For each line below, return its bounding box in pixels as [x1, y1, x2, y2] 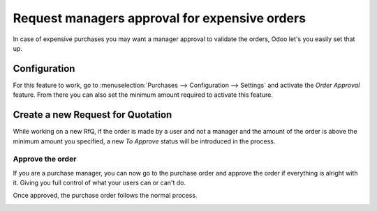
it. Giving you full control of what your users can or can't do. [13, 178, 186, 187]
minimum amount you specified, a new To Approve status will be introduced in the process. [13, 136, 276, 146]
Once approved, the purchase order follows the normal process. [13, 192, 198, 200]
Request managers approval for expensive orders [13, 10, 306, 26]
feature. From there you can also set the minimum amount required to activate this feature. [13, 91, 274, 99]
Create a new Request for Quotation [13, 109, 172, 121]
